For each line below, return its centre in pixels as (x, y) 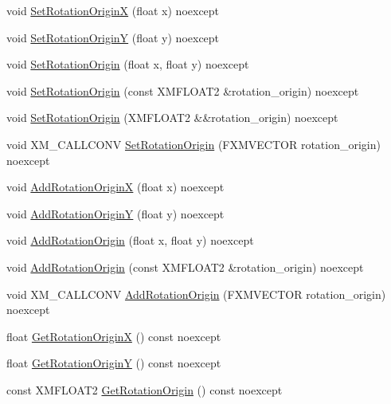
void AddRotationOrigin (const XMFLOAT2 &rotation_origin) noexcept (185, 267)
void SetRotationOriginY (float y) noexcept (113, 37)
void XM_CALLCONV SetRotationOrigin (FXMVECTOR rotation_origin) (194, 144)
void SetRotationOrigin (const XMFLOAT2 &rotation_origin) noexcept (183, 90)
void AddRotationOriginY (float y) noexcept (115, 213)
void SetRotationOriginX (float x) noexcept (113, 10)
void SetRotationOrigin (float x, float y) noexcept (128, 64)
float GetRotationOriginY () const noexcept (114, 363)
